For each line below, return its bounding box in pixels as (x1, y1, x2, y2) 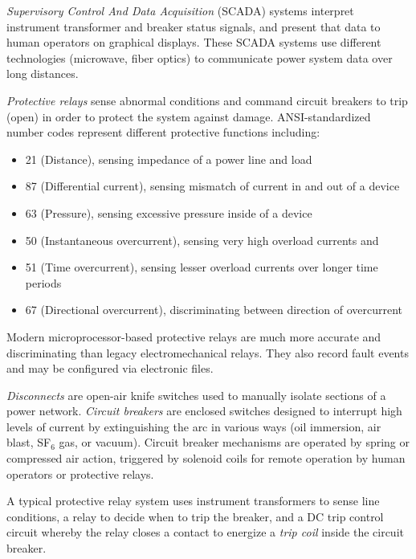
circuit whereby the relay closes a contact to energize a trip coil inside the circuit (6, 524, 404, 541)
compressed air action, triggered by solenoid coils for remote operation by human (6, 450, 406, 467)
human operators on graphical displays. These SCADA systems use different (6, 34, 381, 51)
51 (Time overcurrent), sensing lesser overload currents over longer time (25, 259, 378, 275)
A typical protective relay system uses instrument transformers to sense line (6, 492, 380, 509)
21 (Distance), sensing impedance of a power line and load (25, 150, 312, 167)
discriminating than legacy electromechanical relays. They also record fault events (6, 344, 409, 361)
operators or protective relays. (6, 465, 154, 482)
